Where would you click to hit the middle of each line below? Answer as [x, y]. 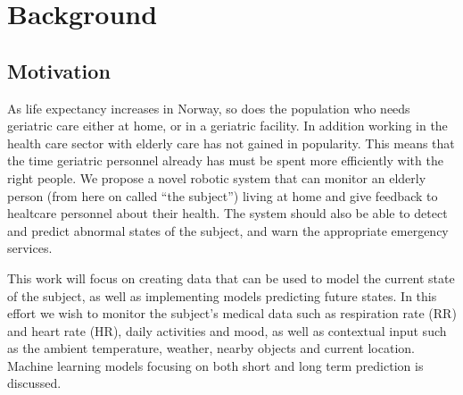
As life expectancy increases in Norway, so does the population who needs [209, 108]
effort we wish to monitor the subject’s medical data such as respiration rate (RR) [232, 313]
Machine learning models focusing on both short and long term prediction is [215, 365]
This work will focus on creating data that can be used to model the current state [231, 277]
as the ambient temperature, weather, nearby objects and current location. [211, 348]
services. [30, 248]
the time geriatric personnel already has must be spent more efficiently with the [225, 160]
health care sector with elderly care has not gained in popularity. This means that [231, 143]
